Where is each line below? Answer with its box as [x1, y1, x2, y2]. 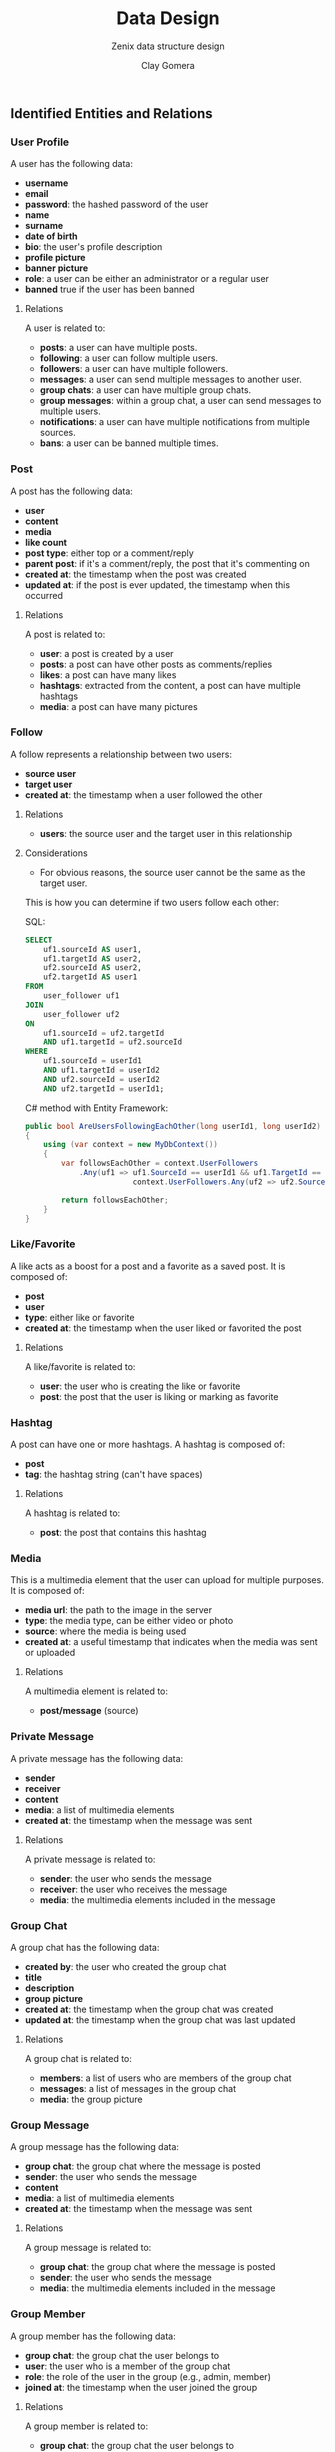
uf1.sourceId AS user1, [43, 944, 142, 954]
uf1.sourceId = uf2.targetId [43, 1028, 165, 1038]
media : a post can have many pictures [39, 700, 198, 712]
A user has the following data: [10, 158, 133, 170]
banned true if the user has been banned [24, 283, 195, 296]
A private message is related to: [24, 1853, 156, 1865]
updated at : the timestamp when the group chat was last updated [24, 2013, 296, 2026]
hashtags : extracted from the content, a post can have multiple [39, 679, 302, 691]
